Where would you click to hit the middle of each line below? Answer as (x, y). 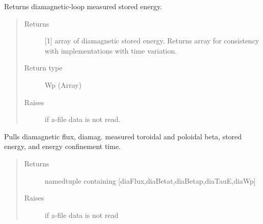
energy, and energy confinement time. (62, 146)
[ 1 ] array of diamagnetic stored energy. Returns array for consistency (152, 41)
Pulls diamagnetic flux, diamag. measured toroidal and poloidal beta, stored (123, 136)
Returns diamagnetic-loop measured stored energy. (83, 6)
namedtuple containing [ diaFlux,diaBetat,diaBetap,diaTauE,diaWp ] (150, 180)
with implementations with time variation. (111, 50)
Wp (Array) (63, 84)
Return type (43, 68)
